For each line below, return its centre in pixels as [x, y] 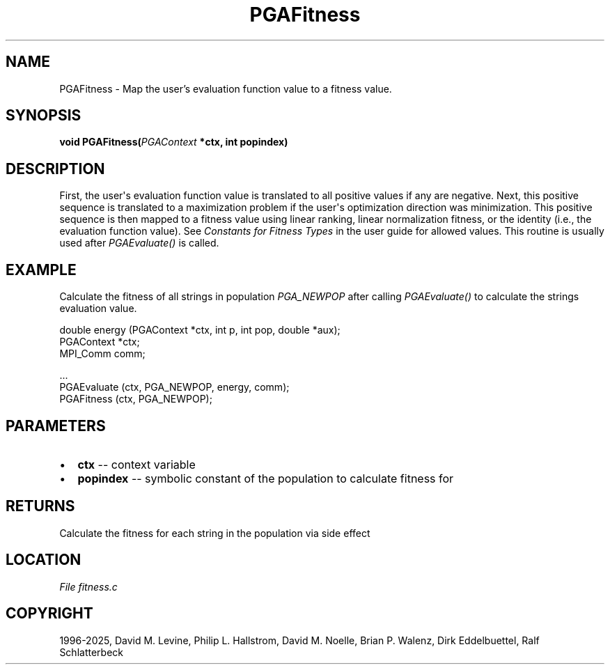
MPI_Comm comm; [102, 354]
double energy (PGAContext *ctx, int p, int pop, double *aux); [200, 330]
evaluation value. [98, 309]
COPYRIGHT [49, 614]
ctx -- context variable [136, 464]
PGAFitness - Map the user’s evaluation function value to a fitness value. [226, 88]
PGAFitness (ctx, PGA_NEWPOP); [136, 399]
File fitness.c [88, 586]
